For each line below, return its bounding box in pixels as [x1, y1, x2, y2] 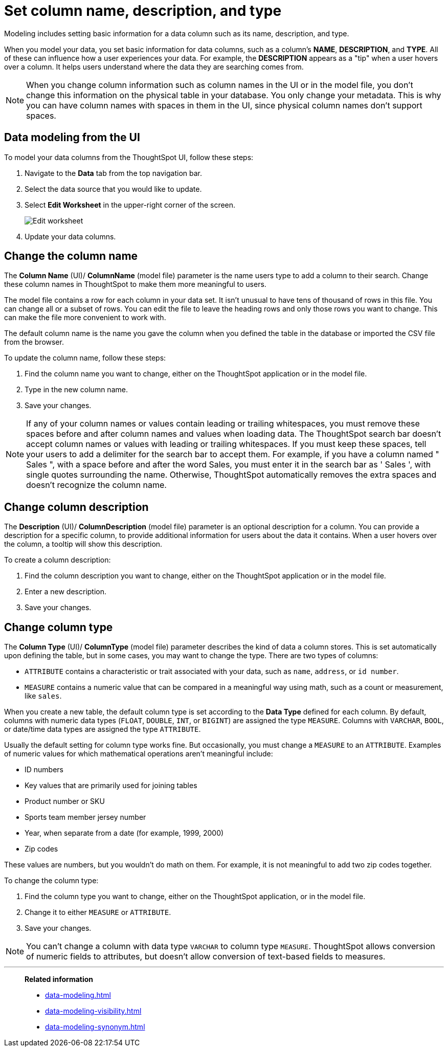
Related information [25, 975, 94, 984]
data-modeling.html [45, 991, 111, 1000]
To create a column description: [4, 555, 111, 565]
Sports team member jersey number [25, 813, 146, 822]
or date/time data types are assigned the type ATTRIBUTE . [4, 725, 201, 734]
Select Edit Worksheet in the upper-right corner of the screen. [25, 200, 236, 209]
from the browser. [4, 338, 64, 347]
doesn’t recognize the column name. [26, 480, 167, 490]
